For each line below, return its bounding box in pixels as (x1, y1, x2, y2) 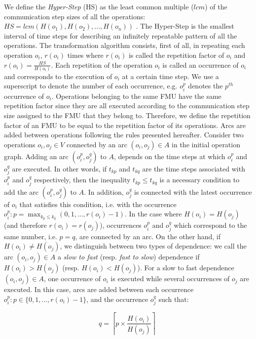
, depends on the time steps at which (113, 151, 225, 161)
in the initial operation (172, 139, 240, 149)
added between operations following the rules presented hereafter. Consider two (4, 129, 244, 140)
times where (67, 49, 104, 60)
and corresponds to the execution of (4, 71, 112, 81)
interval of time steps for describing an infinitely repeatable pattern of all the (4, 30, 237, 41)
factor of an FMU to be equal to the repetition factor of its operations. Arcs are (4, 120, 246, 130)
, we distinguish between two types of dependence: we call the (60, 241, 247, 251)
